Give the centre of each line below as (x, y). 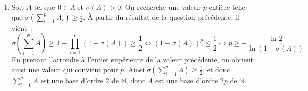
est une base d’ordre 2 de (80, 80)
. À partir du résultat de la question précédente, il (161, 16)
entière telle (227, 7)
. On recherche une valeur (161, 7)
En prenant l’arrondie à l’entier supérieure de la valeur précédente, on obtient (132, 59)
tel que (45, 7)
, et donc (216, 69)
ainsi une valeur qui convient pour (65, 69)
